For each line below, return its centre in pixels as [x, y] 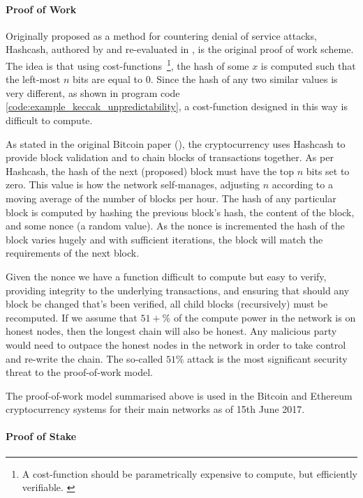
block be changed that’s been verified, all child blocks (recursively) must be [167, 304]
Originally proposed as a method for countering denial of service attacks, [161, 35]
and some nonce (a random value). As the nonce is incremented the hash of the [175, 226]
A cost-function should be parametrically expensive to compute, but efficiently [190, 473]
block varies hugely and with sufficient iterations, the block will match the [164, 239]
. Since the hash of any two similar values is [244, 79]
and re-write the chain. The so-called [84, 358]
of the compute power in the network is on [265, 317]
